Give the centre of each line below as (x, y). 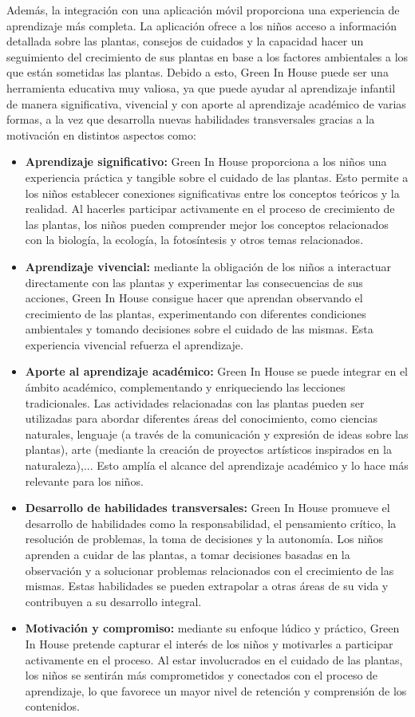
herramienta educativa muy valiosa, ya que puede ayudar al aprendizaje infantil (201, 87)
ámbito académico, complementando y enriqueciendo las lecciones (185, 387)
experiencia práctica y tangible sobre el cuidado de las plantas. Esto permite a (217, 177)
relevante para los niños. (84, 481)
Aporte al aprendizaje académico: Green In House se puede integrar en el (216, 371)
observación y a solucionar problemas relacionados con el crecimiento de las (209, 570)
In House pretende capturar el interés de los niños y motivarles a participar (209, 643)
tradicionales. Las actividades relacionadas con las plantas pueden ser (195, 402)
